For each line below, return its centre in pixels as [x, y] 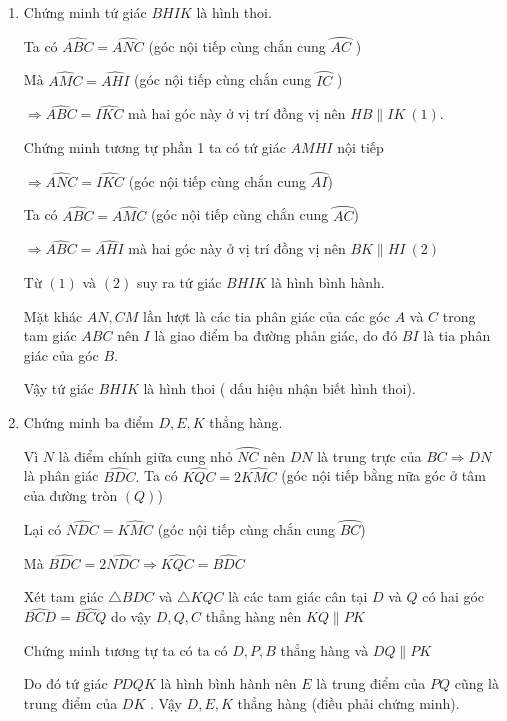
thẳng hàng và [324, 649]
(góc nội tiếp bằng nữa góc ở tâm [383, 475]
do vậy [131, 616]
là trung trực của [369, 455]
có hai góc [453, 596]
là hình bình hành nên [228, 683]
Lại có [42, 529]
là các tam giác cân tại [298, 596]
